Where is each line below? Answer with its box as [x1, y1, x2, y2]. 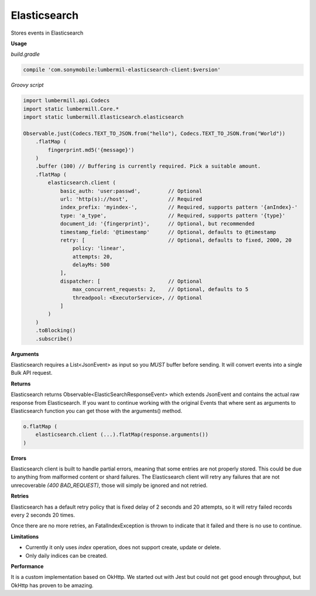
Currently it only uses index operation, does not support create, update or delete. [25, 544, 221, 551]
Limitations [11, 533, 39, 540]
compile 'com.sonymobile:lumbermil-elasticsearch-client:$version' [23, 66, 221, 73]
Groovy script [11, 82, 44, 89]
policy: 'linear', [72, 245, 125, 252]
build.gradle [11, 50, 40, 58]
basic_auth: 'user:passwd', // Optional [60, 188, 202, 194]
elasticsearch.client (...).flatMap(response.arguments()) [35, 431, 209, 438]
